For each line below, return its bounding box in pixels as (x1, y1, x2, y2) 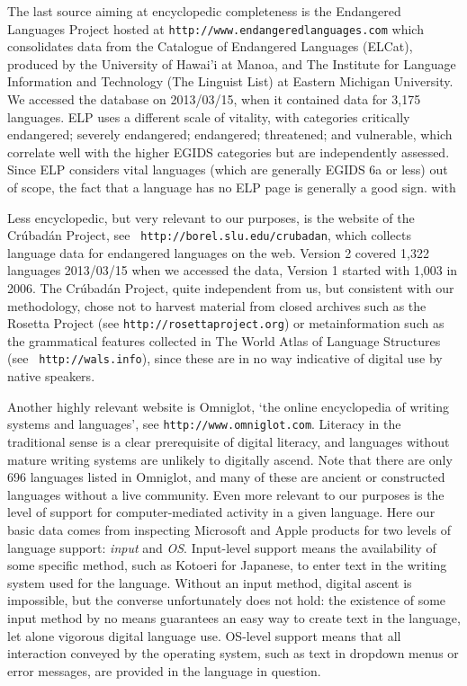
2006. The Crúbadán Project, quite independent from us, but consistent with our (7, 279, 454, 298)
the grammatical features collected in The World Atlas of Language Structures (7, 331, 441, 350)
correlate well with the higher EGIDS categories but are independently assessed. (7, 142, 450, 161)
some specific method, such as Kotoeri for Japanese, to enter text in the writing (7, 556, 447, 575)
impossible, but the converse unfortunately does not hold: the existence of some (7, 591, 446, 610)
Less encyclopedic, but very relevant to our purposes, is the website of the (7, 208, 415, 227)
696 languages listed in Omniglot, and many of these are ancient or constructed (7, 468, 445, 486)
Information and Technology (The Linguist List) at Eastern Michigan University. (7, 72, 454, 91)
